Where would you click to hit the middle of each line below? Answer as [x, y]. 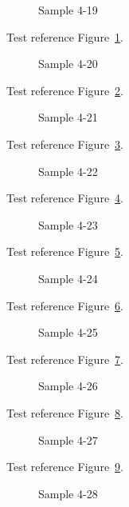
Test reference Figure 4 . [65, 198]
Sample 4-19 [68, 10]
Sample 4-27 [68, 439]
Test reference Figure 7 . [65, 359]
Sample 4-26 [68, 386]
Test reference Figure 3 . [65, 144]
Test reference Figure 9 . [65, 467]
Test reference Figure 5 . [65, 252]
